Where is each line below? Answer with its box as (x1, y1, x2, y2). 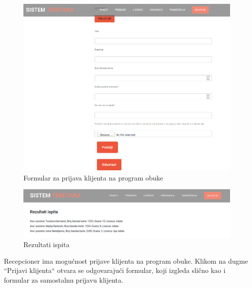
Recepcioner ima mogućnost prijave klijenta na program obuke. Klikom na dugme (4, 255, 248, 266)
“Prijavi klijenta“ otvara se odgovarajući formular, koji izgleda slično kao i (4, 265, 226, 275)
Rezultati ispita (23, 239, 70, 250)
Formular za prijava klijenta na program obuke (23, 172, 163, 182)
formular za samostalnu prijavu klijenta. (4, 275, 123, 285)
